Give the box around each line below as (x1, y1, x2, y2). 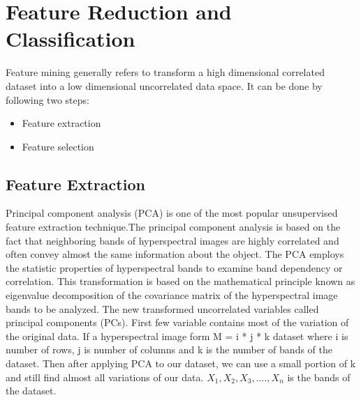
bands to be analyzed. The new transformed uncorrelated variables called (6, 301, 319, 316)
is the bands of (287, 369, 351, 384)
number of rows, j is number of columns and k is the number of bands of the (6, 342, 332, 357)
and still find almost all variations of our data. (6, 369, 204, 384)
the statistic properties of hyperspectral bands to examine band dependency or (6, 260, 343, 275)
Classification (6, 24, 135, 53)
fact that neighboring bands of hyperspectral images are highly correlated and (6, 233, 339, 247)
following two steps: (6, 92, 89, 107)
